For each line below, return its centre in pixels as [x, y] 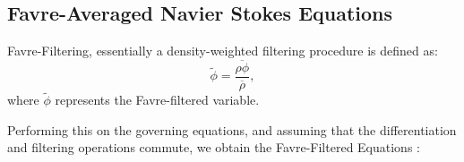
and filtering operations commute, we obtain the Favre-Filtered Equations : [214, 147]
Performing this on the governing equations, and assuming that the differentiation [232, 129]
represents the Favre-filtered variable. [157, 100]
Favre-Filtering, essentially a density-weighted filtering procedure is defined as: [223, 51]
